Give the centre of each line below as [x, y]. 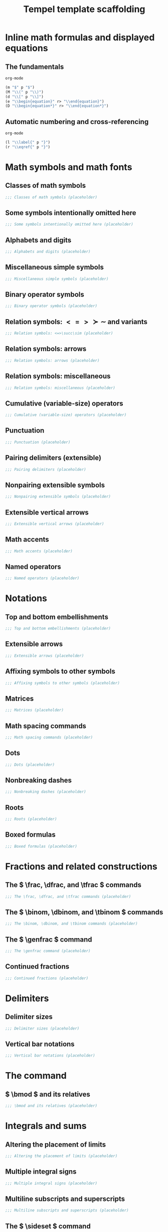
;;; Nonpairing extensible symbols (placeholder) [58, 497]
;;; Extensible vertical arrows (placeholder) [55, 524]
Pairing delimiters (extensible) [53, 458]
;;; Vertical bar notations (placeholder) [50, 1056]
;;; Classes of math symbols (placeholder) [51, 197]
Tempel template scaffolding [84, 9]
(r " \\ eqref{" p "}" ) [28, 147]
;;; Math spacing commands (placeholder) [49, 737]
